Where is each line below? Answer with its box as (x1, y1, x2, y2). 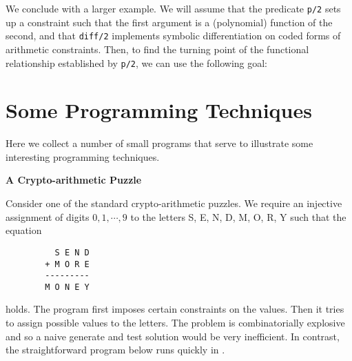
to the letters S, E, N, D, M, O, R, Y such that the (130, 209, 346, 224)
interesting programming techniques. (6, 149, 160, 164)
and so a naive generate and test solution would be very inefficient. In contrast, (6, 329, 340, 343)
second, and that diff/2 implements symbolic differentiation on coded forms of (6, 28, 341, 43)
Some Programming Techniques (6, 96, 312, 124)
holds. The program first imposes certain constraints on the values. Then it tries (6, 302, 344, 316)
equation (6, 223, 42, 237)
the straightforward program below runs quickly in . (6, 342, 225, 357)
